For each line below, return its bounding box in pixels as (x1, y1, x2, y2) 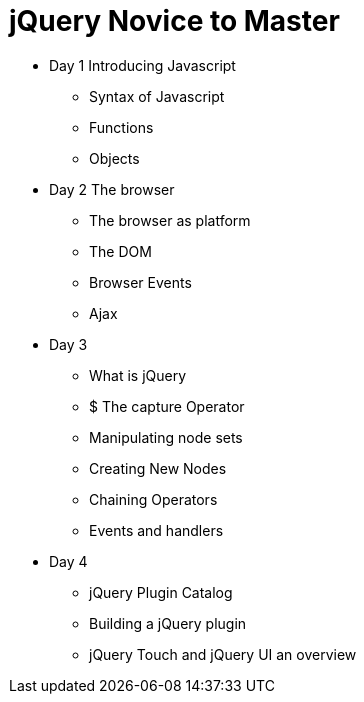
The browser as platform (89, 211, 251, 229)
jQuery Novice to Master (9, 4, 340, 38)
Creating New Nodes (89, 459, 227, 477)
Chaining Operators (89, 490, 218, 508)
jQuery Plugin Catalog (89, 583, 233, 601)
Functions (89, 118, 154, 136)
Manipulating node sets (89, 428, 243, 446)
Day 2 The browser (49, 180, 175, 198)
